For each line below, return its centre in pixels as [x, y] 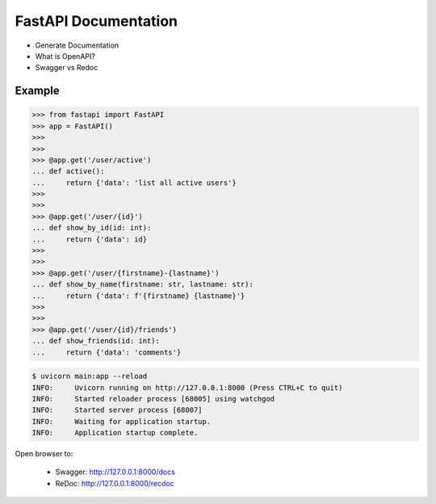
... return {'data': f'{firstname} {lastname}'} [138, 296]
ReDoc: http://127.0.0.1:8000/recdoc [115, 483]
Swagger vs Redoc [67, 68]
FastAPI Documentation [96, 21]
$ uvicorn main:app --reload [90, 376]
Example [37, 91]
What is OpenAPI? [65, 56]
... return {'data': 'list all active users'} [134, 183]
